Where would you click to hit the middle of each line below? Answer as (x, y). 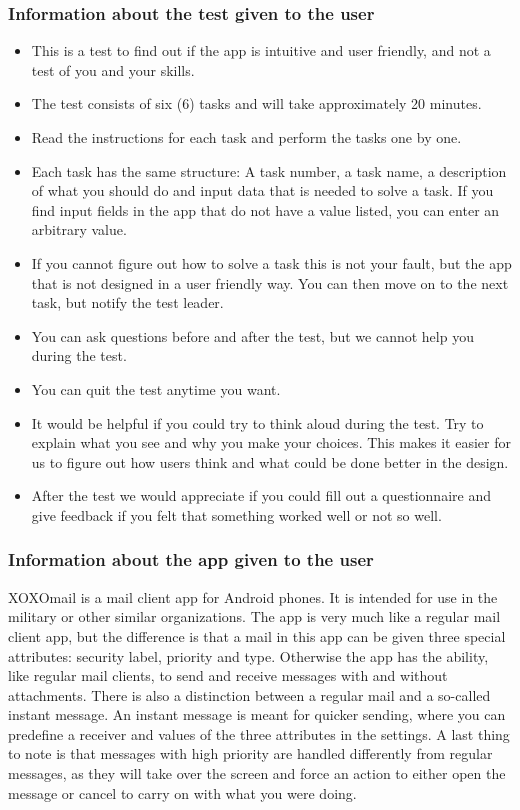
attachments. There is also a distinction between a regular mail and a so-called (249, 694)
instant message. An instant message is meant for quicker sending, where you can (257, 714)
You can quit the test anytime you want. (156, 388)
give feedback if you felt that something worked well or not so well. (236, 514)
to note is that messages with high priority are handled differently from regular (250, 753)
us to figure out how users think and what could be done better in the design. (270, 461)
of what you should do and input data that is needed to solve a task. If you (262, 190)
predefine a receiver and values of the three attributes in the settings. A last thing (259, 733)
